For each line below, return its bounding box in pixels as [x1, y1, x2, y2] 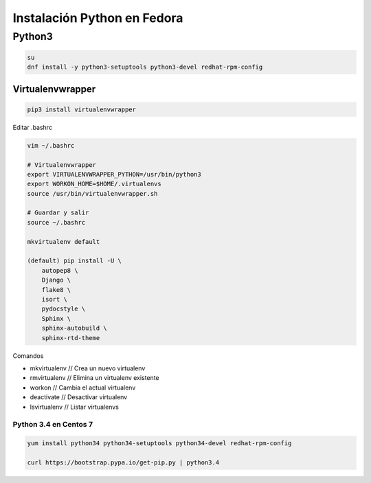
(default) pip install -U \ [27, 257, 122, 265]
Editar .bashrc [12, 123, 53, 131]
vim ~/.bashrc [27, 142, 75, 149]
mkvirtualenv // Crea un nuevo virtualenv [30, 364, 146, 372]
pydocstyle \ [41, 305, 86, 313]
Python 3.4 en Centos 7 [12, 420, 93, 429]
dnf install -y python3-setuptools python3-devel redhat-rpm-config [27, 63, 263, 71]
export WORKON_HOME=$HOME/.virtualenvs [27, 180, 161, 188]
